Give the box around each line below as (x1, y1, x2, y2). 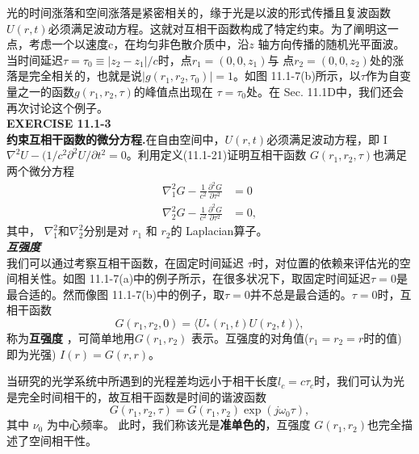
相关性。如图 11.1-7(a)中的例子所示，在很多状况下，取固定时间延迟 (17, 270, 371, 287)
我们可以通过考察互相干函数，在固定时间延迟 (6, 254, 244, 271)
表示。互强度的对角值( (191, 329, 309, 346)
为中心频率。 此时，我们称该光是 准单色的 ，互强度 (46, 416, 311, 433)
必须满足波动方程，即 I (266, 130, 388, 147)
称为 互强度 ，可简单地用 (6, 329, 135, 346)
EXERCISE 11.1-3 (6, 115, 111, 132)
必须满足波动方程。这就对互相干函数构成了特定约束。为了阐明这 (48, 19, 388, 36)
